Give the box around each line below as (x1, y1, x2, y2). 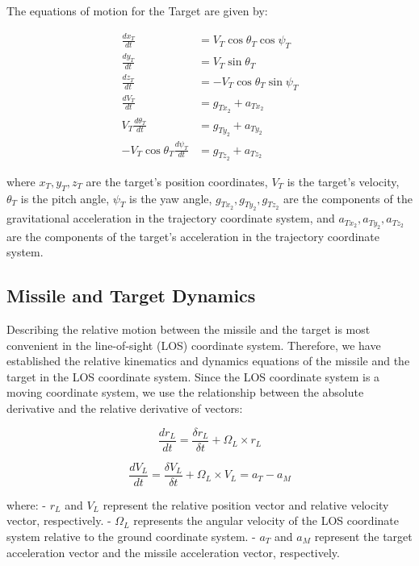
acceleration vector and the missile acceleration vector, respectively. (6, 543, 340, 560)
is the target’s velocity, (287, 173, 400, 189)
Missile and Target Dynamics (6, 283, 256, 308)
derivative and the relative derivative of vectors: (6, 400, 243, 417)
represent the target (314, 527, 413, 544)
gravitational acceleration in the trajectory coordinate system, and (6, 210, 335, 227)
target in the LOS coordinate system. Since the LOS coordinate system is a (6, 368, 380, 385)
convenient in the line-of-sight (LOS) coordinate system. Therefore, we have (6, 336, 381, 353)
